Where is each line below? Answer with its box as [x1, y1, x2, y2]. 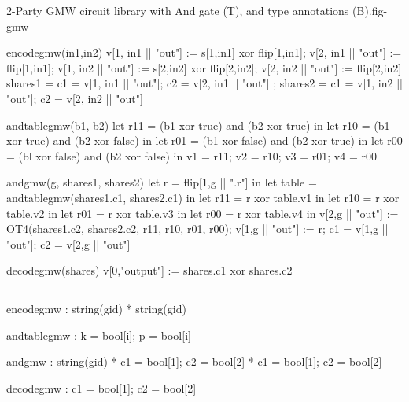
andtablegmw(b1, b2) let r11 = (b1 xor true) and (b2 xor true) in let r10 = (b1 [6, 116, 390, 133]
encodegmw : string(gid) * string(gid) [6, 300, 186, 316]
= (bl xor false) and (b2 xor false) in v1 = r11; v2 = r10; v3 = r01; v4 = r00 [6, 147, 377, 164]
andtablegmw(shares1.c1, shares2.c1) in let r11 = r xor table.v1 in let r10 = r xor [6, 189, 400, 205]
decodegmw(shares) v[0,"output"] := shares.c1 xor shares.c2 [6, 262, 293, 278]
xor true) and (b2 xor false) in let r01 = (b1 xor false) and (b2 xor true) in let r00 [6, 132, 403, 149]
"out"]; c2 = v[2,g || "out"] [6, 235, 131, 252]
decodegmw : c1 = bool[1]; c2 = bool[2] [6, 379, 197, 396]
